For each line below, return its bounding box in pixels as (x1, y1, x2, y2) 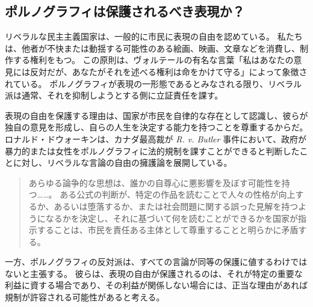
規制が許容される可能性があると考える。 (5, 291, 165, 303)
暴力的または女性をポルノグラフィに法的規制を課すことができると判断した (5, 144, 300, 157)
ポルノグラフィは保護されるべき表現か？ (5, 2, 245, 20)
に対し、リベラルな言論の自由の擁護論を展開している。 (13, 156, 232, 169)
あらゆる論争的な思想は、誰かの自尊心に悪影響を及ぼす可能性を (28, 176, 282, 189)
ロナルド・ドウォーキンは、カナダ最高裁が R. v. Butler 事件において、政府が (5, 132, 307, 145)
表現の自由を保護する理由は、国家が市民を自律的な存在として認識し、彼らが (5, 109, 308, 121)
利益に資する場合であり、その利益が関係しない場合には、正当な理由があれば (5, 279, 308, 291)
